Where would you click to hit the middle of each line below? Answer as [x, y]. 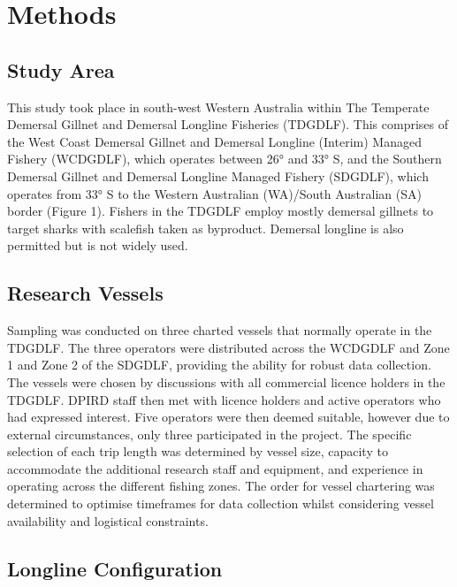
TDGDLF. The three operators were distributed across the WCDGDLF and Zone [228, 347]
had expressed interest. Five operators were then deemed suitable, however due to [228, 417]
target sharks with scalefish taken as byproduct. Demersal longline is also [206, 228]
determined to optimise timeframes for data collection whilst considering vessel [221, 503]
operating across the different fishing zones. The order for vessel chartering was [221, 486]
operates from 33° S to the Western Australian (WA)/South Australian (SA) [214, 193]
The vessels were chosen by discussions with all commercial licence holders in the [226, 381]
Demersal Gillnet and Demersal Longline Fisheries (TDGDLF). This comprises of [228, 124]
